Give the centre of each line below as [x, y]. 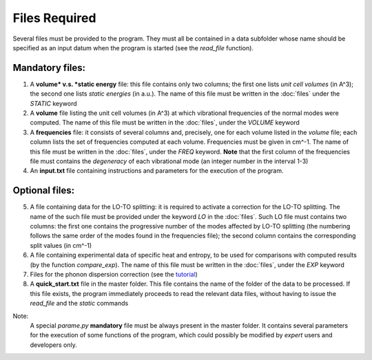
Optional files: [44, 190]
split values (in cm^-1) [61, 245]
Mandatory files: [49, 68]
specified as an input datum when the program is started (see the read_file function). [133, 47]
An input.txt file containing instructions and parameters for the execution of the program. [157, 171]
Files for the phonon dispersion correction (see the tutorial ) [114, 274]
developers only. [53, 345]
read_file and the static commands [79, 304]
